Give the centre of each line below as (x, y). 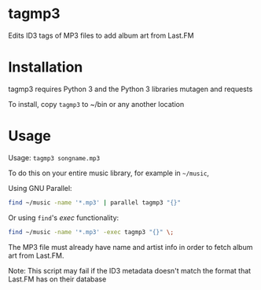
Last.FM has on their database (57, 279)
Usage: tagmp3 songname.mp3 (54, 157)
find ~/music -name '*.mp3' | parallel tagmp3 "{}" (94, 202)
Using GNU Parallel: (40, 188)
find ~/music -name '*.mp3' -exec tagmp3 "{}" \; (91, 232)
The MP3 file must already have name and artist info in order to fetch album (130, 247)
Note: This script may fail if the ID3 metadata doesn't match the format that (130, 270)
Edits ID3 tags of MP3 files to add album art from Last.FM (101, 35)
